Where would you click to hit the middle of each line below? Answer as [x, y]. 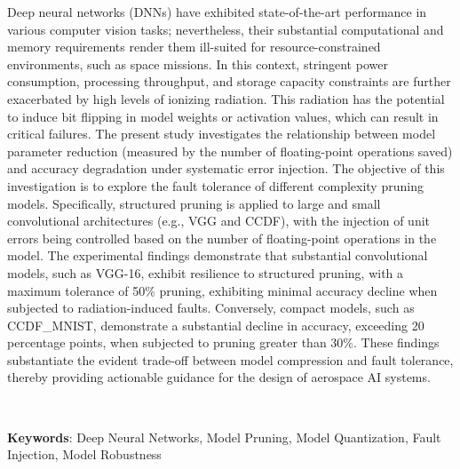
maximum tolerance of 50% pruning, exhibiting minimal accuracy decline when [222, 290]
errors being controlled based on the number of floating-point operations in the [222, 238]
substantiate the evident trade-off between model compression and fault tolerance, [230, 359]
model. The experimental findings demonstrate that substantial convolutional [218, 255]
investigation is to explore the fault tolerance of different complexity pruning [215, 185]
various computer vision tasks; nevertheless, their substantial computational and [226, 29]
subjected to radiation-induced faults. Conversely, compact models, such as [211, 308]
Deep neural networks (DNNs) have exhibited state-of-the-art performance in [217, 12]
